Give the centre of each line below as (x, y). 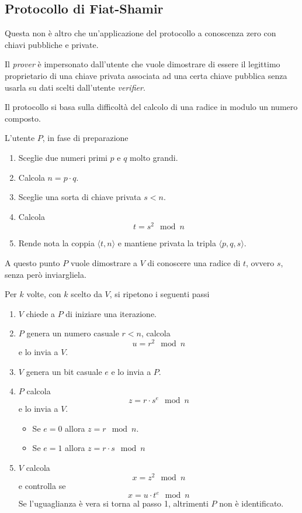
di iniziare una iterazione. (111, 313)
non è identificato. (251, 503)
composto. (23, 118)
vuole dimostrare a (104, 263)
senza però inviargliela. (46, 274)
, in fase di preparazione (85, 138)
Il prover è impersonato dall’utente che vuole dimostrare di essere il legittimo (143, 64)
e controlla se (42, 486)
